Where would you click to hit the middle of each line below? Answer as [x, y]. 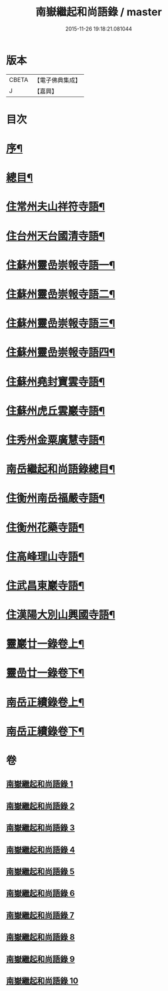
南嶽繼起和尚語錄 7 [40, 915]
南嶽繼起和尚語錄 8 [41, 937]
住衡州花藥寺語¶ [45, 527]
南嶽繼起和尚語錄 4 [41, 849]
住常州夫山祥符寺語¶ [56, 207]
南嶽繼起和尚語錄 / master [99, 12]
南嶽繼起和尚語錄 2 [41, 806]
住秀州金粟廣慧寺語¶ [56, 440]
